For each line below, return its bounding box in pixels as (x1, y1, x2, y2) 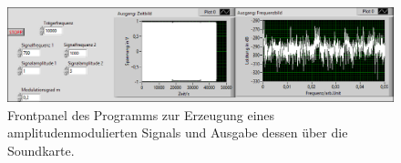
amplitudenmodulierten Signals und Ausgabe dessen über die (7, 123, 348, 142)
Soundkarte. (7, 140, 75, 159)
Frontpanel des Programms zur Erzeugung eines (7, 105, 275, 124)
